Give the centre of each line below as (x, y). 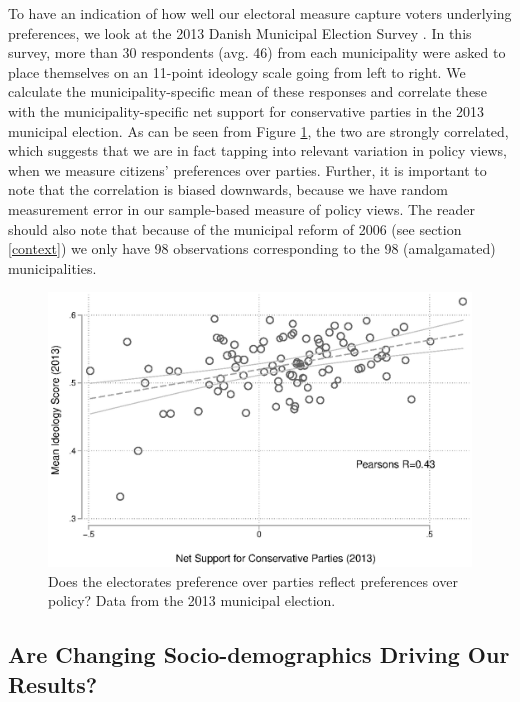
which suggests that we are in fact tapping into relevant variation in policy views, (257, 150)
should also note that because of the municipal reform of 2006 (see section (235, 228)
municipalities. (52, 267)
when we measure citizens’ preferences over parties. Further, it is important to (247, 169)
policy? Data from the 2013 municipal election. (192, 600)
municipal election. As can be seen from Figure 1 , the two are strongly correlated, (258, 130)
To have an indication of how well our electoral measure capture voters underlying (260, 13)
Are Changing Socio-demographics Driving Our (259, 654)
